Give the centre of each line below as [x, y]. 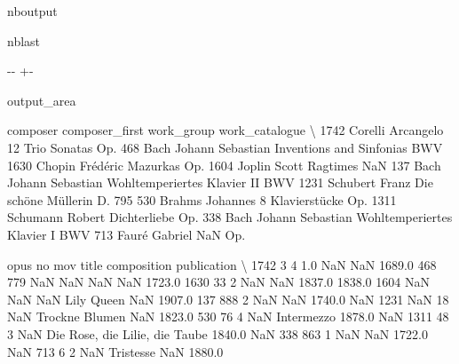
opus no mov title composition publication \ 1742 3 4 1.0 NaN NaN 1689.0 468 [222, 264]
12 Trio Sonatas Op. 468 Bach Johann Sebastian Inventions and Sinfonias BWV [225, 147]
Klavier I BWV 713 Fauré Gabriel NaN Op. [127, 234]
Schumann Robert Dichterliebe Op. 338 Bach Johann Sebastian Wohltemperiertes [230, 217]
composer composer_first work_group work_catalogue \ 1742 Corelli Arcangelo [226, 130]
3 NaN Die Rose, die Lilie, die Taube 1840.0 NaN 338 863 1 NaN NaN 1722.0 [218, 333]
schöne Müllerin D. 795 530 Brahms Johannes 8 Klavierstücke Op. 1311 [202, 199]
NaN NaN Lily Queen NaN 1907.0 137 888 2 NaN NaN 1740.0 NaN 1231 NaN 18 [228, 299]
